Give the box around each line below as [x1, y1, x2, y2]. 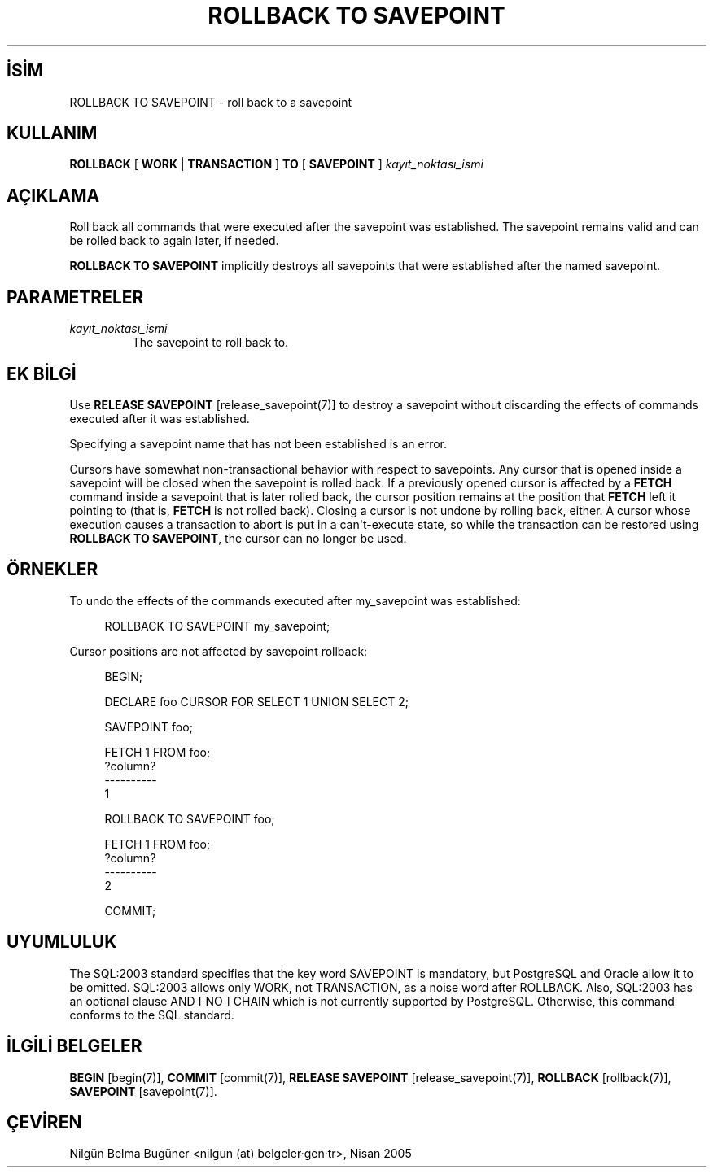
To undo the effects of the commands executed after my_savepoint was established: [69, 593, 521, 608]
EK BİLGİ [7, 363, 77, 384]
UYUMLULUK [7, 932, 117, 953]
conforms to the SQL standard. [69, 1007, 234, 1022]
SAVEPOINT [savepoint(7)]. [69, 1084, 217, 1098]
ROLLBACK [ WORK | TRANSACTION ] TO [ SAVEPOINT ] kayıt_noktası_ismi [69, 157, 483, 172]
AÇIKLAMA [7, 185, 100, 206]
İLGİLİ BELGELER [7, 1036, 142, 1057]
